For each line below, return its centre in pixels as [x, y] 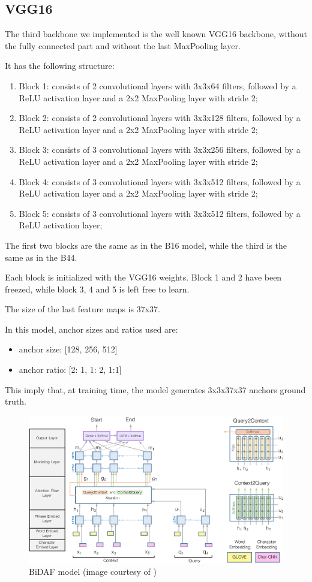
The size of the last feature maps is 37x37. [82, 309]
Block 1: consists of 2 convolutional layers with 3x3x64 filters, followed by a [157, 85]
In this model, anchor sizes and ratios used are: [91, 329]
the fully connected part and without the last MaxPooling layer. [123, 45]
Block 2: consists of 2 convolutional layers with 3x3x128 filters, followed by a [160, 118]
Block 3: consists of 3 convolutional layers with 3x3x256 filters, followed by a [160, 150]
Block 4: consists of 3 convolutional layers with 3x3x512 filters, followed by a [160, 181]
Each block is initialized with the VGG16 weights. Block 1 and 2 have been [143, 277]
